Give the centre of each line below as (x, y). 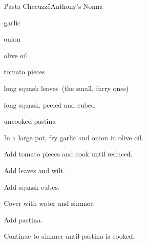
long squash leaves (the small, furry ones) (66, 88)
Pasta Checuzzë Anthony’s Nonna (53, 6)
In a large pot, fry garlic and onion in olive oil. (74, 137)
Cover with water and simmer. (50, 203)
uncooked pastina (30, 121)
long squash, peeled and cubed (50, 104)
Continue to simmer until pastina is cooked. (69, 236)
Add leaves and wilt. (34, 170)
